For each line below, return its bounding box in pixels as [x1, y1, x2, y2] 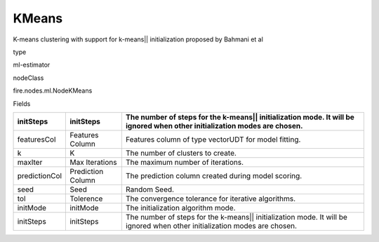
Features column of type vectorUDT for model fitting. [125, 134, 301, 144]
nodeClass [13, 74, 44, 82]
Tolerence [69, 194, 103, 203]
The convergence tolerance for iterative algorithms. [125, 194, 296, 203]
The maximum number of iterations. [125, 157, 244, 167]
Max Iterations [69, 157, 117, 167]
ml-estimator [13, 60, 51, 69]
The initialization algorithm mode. [125, 203, 236, 213]
